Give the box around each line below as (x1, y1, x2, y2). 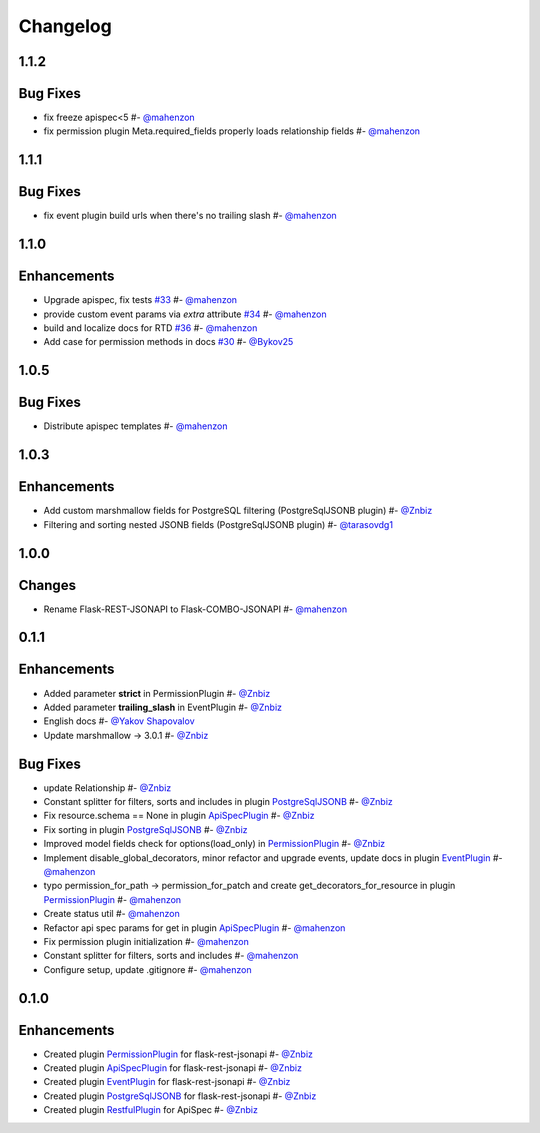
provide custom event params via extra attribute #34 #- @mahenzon (43, 308, 327, 320)
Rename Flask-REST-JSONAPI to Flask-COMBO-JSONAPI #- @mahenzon (43, 603, 348, 615)
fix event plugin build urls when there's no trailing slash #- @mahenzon (43, 210, 337, 222)
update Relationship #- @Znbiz (43, 781, 172, 794)
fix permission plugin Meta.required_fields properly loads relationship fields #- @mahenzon (43, 125, 420, 137)
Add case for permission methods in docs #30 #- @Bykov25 (43, 336, 294, 348)
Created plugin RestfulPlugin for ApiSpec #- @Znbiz (43, 1104, 259, 1116)
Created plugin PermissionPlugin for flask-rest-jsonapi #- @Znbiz (43, 1048, 314, 1060)
